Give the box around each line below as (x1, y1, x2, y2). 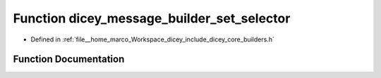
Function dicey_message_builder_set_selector (13, 11, 291, 26)
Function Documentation (13, 53, 125, 65)
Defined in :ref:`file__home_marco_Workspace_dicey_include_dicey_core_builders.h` (30, 35, 274, 44)
